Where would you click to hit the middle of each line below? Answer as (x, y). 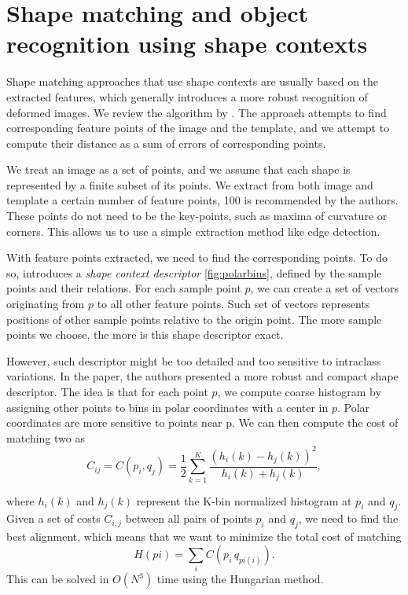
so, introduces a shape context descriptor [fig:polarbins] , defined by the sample (194, 272)
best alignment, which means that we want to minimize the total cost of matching (204, 536)
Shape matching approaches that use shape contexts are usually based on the (193, 81)
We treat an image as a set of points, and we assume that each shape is (178, 169)
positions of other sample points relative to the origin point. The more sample (194, 319)
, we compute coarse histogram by (299, 391)
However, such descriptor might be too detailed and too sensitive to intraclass (194, 360)
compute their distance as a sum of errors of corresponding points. (166, 143)
